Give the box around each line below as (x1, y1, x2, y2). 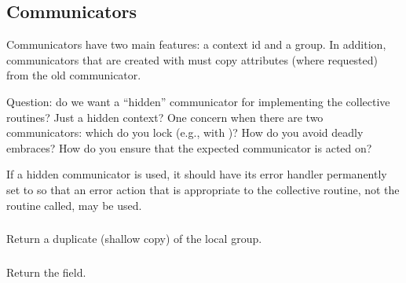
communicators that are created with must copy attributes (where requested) (6, 51, 379, 68)
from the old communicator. (6, 67, 141, 83)
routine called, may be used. (6, 197, 142, 213)
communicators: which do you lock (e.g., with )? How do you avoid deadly (6, 124, 364, 141)
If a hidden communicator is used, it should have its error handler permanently (6, 166, 387, 182)
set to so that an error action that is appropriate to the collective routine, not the (6, 181, 400, 197)
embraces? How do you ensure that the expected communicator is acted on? (6, 139, 372, 156)
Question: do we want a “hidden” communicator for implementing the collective (6, 93, 390, 109)
